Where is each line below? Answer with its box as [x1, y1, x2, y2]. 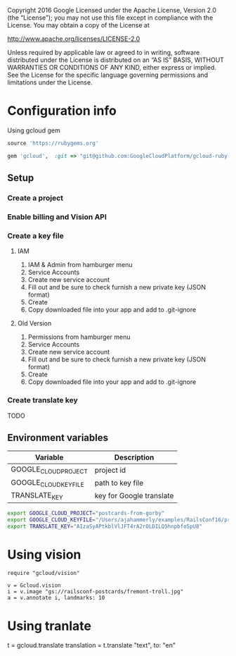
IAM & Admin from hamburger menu [27, 261, 133, 269]
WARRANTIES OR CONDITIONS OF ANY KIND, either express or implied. [7, 63, 216, 71]
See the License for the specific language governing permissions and [7, 70, 209, 79]
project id [94, 465, 126, 475]
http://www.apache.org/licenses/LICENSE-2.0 [7, 35, 140, 43]
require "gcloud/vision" [7, 570, 80, 577]
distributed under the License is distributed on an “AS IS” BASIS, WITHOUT [7, 56, 225, 64]
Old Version [17, 319, 52, 328]
